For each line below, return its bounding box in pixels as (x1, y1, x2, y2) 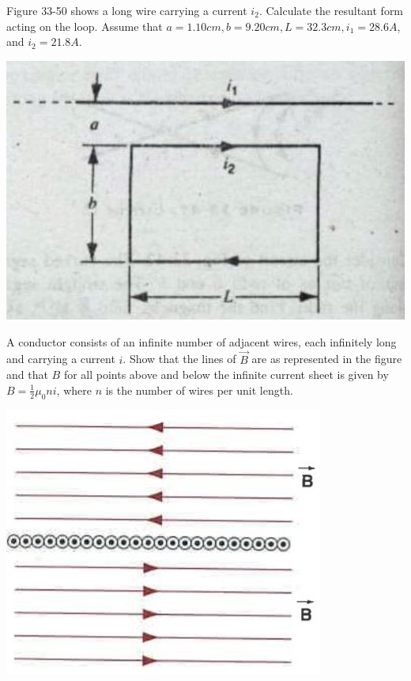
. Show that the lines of (123, 350, 236, 367)
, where (56, 381, 92, 398)
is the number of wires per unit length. (105, 381, 293, 398)
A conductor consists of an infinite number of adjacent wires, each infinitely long (6, 333, 397, 350)
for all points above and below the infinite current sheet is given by (63, 366, 389, 383)
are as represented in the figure (251, 350, 402, 367)
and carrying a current (6, 350, 115, 367)
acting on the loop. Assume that (6, 17, 163, 34)
